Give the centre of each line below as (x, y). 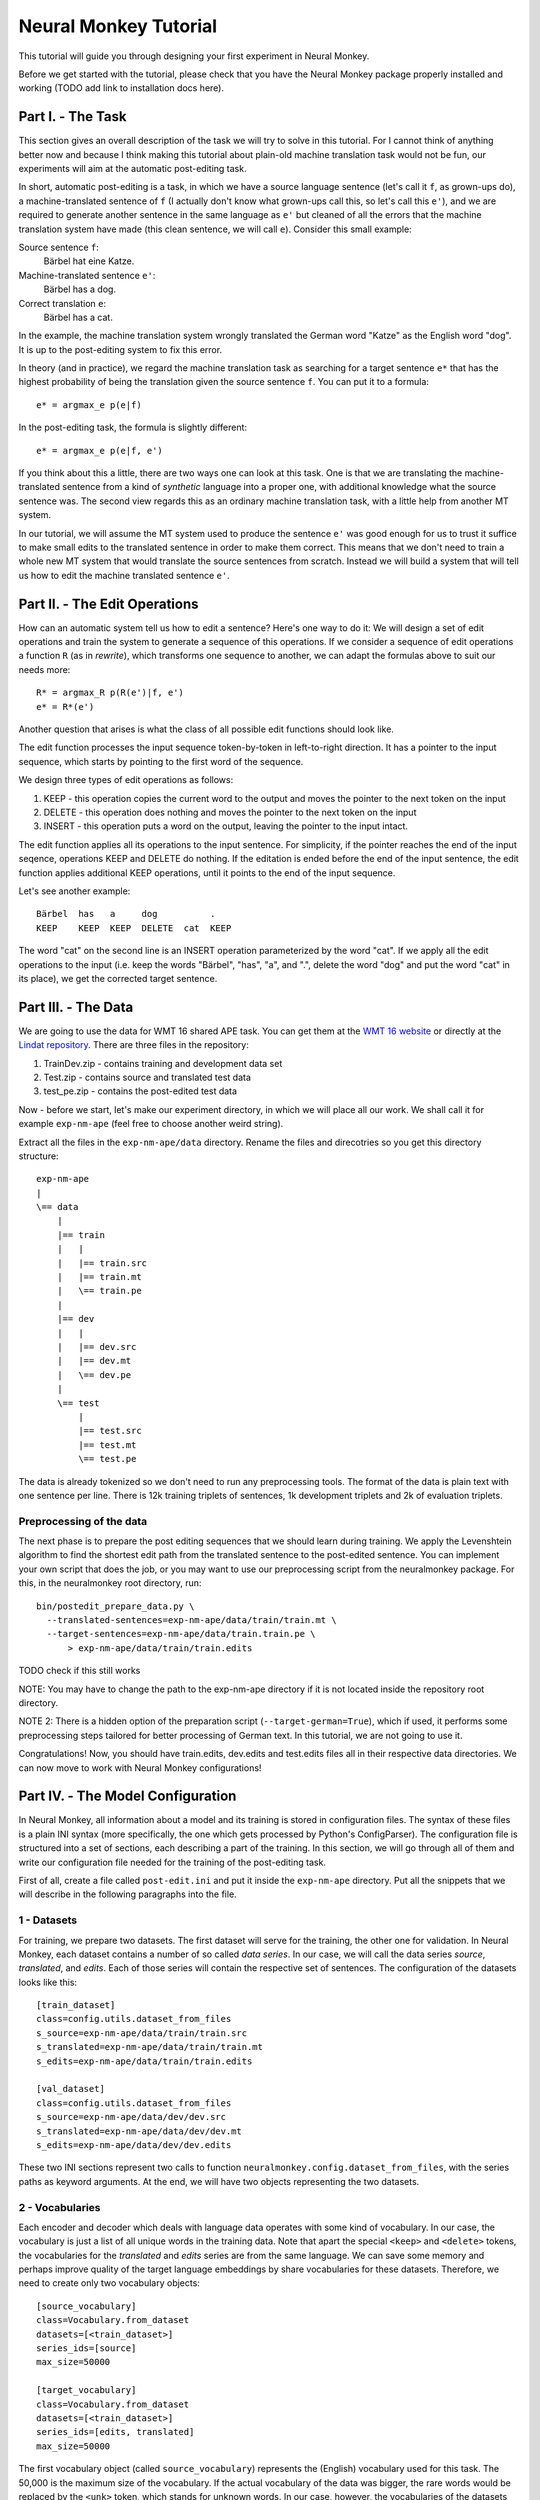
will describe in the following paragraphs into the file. (127, 1894)
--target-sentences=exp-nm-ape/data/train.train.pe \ (181, 1634)
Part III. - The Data (76, 1006)
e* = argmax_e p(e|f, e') (100, 450)
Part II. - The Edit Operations (108, 603)
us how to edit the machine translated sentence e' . (124, 575)
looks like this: (48, 1982)
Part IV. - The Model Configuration (127, 1796)
